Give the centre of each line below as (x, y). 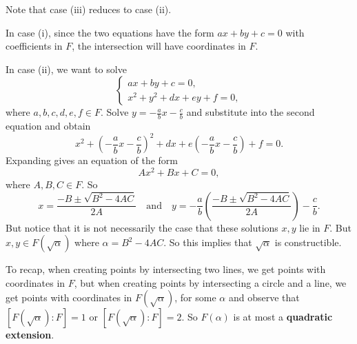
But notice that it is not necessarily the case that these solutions (142, 227)
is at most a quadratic (283, 317)
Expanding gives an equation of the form (92, 160)
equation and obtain (48, 126)
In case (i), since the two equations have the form (110, 32)
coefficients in (34, 46)
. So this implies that (208, 242)
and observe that (264, 297)
